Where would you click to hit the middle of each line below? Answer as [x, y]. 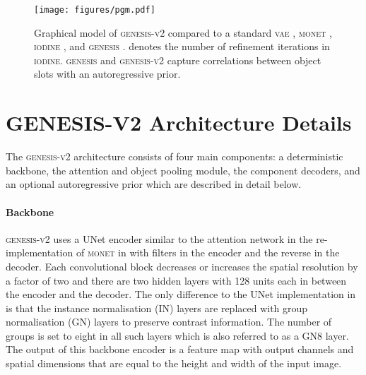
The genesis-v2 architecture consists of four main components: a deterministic [175, 156]
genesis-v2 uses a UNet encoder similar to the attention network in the [159, 238]
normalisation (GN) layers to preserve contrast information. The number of [169, 322]
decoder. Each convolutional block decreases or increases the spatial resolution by [182, 266]
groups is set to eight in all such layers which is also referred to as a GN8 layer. [177, 335]
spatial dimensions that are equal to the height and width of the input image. [174, 363]
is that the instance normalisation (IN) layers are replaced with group [157, 308]
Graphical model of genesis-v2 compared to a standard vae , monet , [183, 32]
